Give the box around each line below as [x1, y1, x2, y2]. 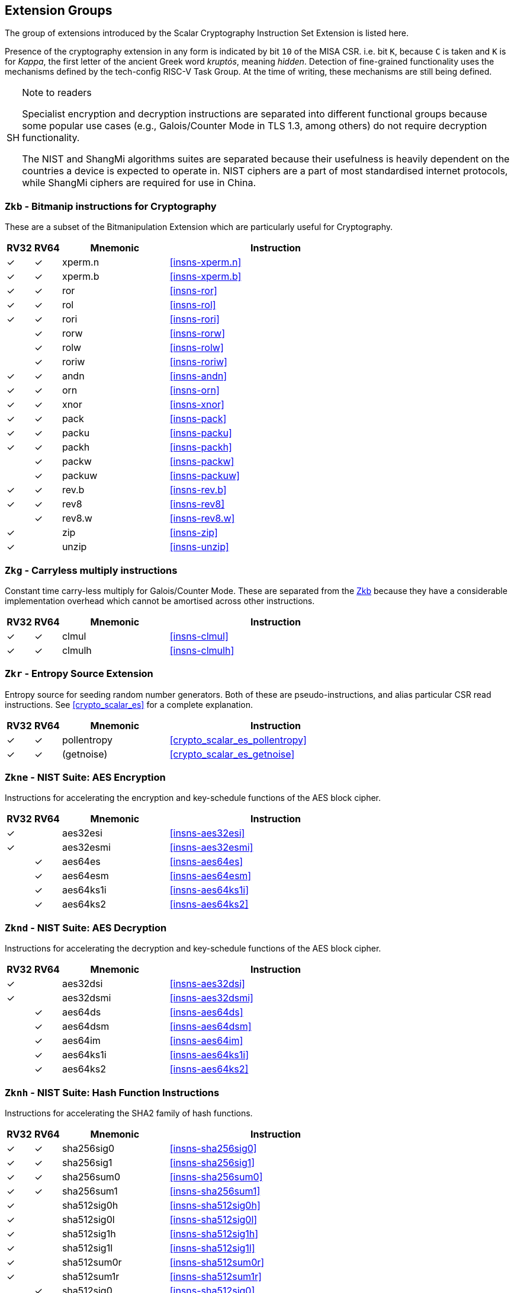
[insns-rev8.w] [169, 512, 235, 525]
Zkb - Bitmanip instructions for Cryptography [5, 200, 217, 212]
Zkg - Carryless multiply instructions [5, 564, 178, 576]
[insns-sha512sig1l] [169, 1241, 255, 1254]
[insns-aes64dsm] [169, 1020, 252, 1033]
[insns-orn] [169, 384, 220, 397]
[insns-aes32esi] [169, 827, 245, 839]
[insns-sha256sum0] [169, 1170, 263, 1183]
